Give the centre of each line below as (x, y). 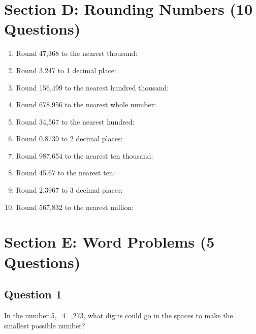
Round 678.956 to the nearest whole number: (86, 104)
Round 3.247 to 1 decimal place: (66, 70)
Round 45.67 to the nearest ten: (66, 173)
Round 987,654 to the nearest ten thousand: (85, 155)
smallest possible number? (45, 325)
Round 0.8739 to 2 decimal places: (69, 139)
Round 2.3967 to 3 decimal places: (69, 190)
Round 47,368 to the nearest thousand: (77, 53)
